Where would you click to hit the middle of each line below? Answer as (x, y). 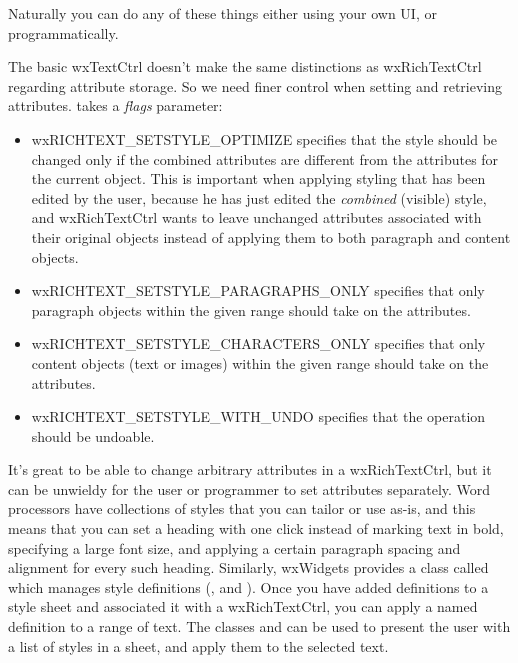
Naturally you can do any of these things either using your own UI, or (222, 13)
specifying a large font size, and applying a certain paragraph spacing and (234, 547)
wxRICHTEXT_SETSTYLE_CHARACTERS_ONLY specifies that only (258, 343)
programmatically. (63, 32)
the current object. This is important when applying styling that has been (258, 178)
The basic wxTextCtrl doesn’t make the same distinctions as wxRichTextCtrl (245, 66)
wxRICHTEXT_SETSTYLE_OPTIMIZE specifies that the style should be (264, 138)
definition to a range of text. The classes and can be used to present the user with (259, 626)
